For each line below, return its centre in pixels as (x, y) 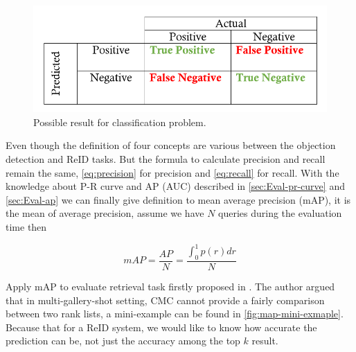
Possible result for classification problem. (120, 122)
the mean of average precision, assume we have (105, 213)
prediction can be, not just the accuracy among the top (123, 341)
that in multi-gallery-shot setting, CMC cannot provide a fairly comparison (165, 300)
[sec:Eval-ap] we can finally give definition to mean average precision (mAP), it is (178, 199)
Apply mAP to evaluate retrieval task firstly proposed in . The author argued (170, 286)
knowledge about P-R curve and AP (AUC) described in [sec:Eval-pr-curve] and (175, 186)
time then (26, 227)
